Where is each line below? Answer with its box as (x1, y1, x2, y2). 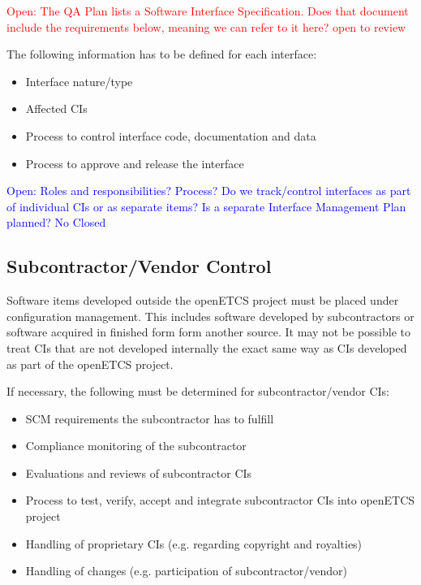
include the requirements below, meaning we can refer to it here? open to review (6, 18, 406, 35)
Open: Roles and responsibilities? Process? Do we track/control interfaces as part (6, 182, 411, 199)
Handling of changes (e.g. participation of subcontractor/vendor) (25, 562, 348, 579)
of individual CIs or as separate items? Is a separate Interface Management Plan (6, 197, 406, 214)
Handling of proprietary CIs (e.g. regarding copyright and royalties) (25, 535, 363, 552)
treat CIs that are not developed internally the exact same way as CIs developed (6, 339, 407, 356)
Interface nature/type (25, 72, 133, 89)
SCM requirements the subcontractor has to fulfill (25, 409, 274, 427)
